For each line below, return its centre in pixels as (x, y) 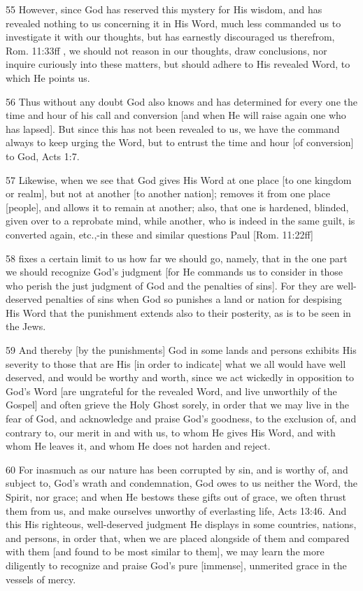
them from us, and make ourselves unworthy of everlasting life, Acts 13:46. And (176, 510)
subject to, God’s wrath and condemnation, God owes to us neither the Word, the (182, 483)
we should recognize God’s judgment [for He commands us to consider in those (175, 272)
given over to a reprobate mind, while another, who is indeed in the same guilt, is (180, 221)
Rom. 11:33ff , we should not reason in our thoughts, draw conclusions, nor (166, 50)
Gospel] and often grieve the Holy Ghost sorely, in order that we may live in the (177, 405)
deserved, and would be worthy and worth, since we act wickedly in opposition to (180, 377)
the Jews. (26, 326)
